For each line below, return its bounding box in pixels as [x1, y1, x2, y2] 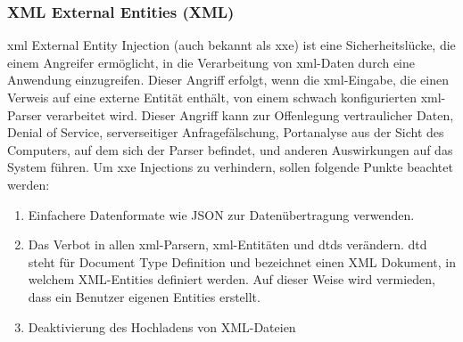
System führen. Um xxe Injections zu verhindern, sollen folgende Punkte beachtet [7, 158, 453, 176]
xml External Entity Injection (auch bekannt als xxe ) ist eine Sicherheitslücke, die [7, 36, 456, 54]
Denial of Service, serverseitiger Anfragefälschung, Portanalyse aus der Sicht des [7, 123, 444, 142]
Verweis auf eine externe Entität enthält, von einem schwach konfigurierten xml [7, 88, 442, 106]
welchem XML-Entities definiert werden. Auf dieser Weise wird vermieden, [28, 270, 435, 289]
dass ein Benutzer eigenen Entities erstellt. [28, 287, 260, 305]
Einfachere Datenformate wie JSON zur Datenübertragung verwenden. [28, 205, 415, 224]
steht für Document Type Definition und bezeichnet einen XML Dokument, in [28, 252, 457, 271]
